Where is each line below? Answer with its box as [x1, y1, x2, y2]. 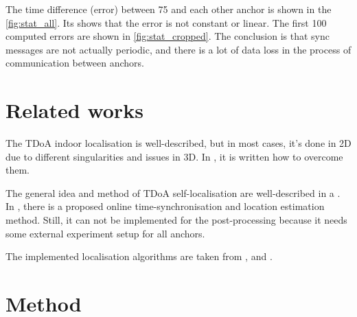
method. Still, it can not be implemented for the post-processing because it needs [5, 213, 347, 227]
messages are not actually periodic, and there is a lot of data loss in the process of [5, 42, 352, 56]
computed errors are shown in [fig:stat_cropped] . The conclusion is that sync [5, 29, 330, 43]
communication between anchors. [5, 56, 144, 70]
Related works [5, 96, 143, 124]
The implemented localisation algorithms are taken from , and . [5, 249, 273, 263]
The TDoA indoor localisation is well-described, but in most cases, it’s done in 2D [5, 136, 352, 150]
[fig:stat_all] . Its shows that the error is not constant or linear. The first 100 [5, 15, 327, 30]
